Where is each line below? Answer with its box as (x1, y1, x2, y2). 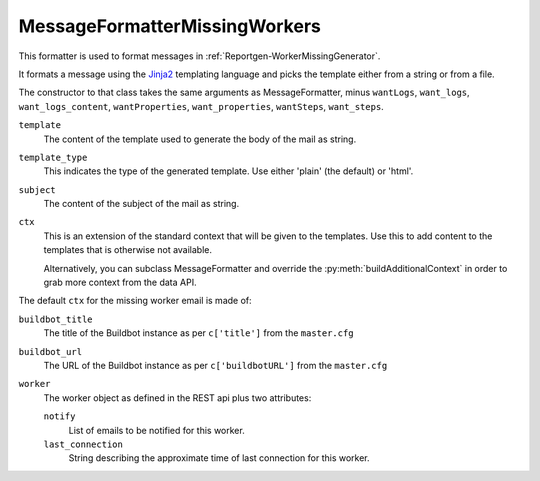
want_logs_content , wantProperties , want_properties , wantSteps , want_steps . (18, 100, 384, 112)
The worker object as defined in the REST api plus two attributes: (43, 391, 312, 404)
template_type (18, 151, 88, 163)
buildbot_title (18, 313, 94, 325)
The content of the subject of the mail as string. (43, 198, 240, 210)
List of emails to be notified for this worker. (68, 424, 245, 436)
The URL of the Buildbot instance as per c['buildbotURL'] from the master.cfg (43, 359, 388, 371)
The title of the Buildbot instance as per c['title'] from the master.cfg (43, 327, 354, 339)
